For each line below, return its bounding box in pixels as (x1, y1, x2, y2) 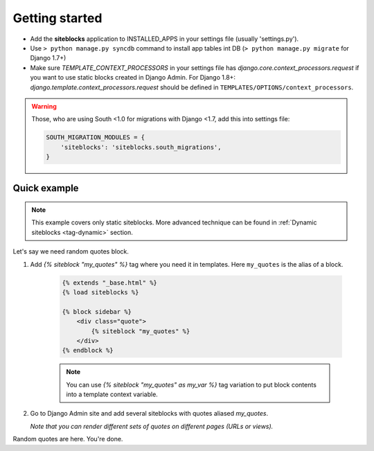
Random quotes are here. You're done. (12, 435, 123, 443)
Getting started (12, 10, 103, 26)
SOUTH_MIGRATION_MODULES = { (46, 134, 145, 141)
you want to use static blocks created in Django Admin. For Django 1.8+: (30, 73, 235, 82)
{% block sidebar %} (62, 308, 132, 315)
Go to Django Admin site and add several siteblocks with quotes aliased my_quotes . (30, 409, 269, 418)
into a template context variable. (66, 390, 159, 398)
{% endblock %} (62, 346, 114, 355)
